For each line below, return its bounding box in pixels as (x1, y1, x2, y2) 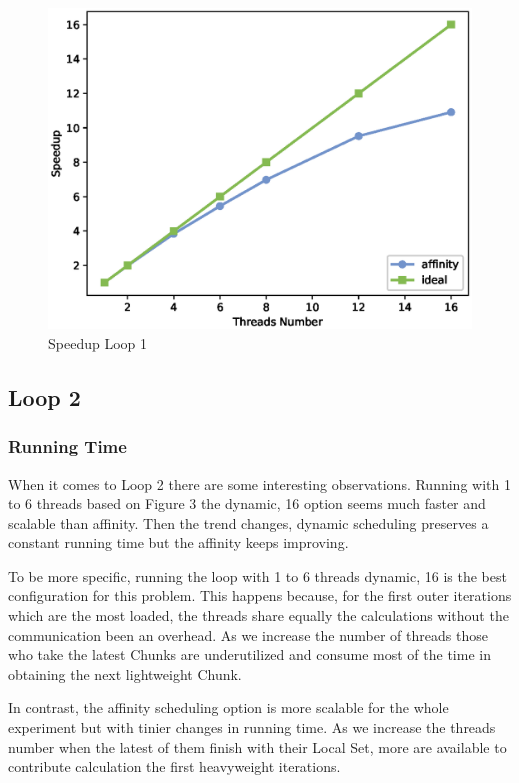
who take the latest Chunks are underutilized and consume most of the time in (8, 644, 491, 665)
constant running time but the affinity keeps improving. (8, 532, 349, 553)
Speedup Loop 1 (48, 332, 147, 353)
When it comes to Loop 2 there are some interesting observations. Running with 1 (8, 473, 511, 494)
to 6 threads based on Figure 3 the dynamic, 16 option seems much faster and (8, 493, 486, 514)
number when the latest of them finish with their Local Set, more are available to (8, 736, 507, 757)
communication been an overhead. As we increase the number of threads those (8, 624, 488, 645)
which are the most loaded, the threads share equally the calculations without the (8, 605, 509, 626)
